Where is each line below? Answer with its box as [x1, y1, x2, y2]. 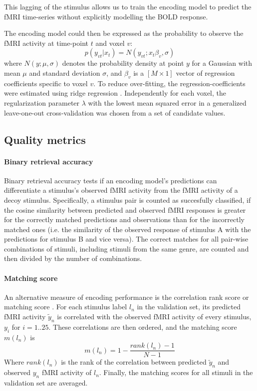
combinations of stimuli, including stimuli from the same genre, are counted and [4, 243, 249, 254]
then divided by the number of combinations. [4, 253, 142, 263]
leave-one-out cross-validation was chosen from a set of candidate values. [4, 107, 226, 118]
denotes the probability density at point [62, 58, 184, 68]
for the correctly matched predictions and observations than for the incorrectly [4, 214, 245, 225]
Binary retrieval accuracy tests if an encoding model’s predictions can [4, 175, 217, 185]
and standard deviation [29, 67, 100, 78]
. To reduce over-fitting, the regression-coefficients [93, 78, 246, 88]
